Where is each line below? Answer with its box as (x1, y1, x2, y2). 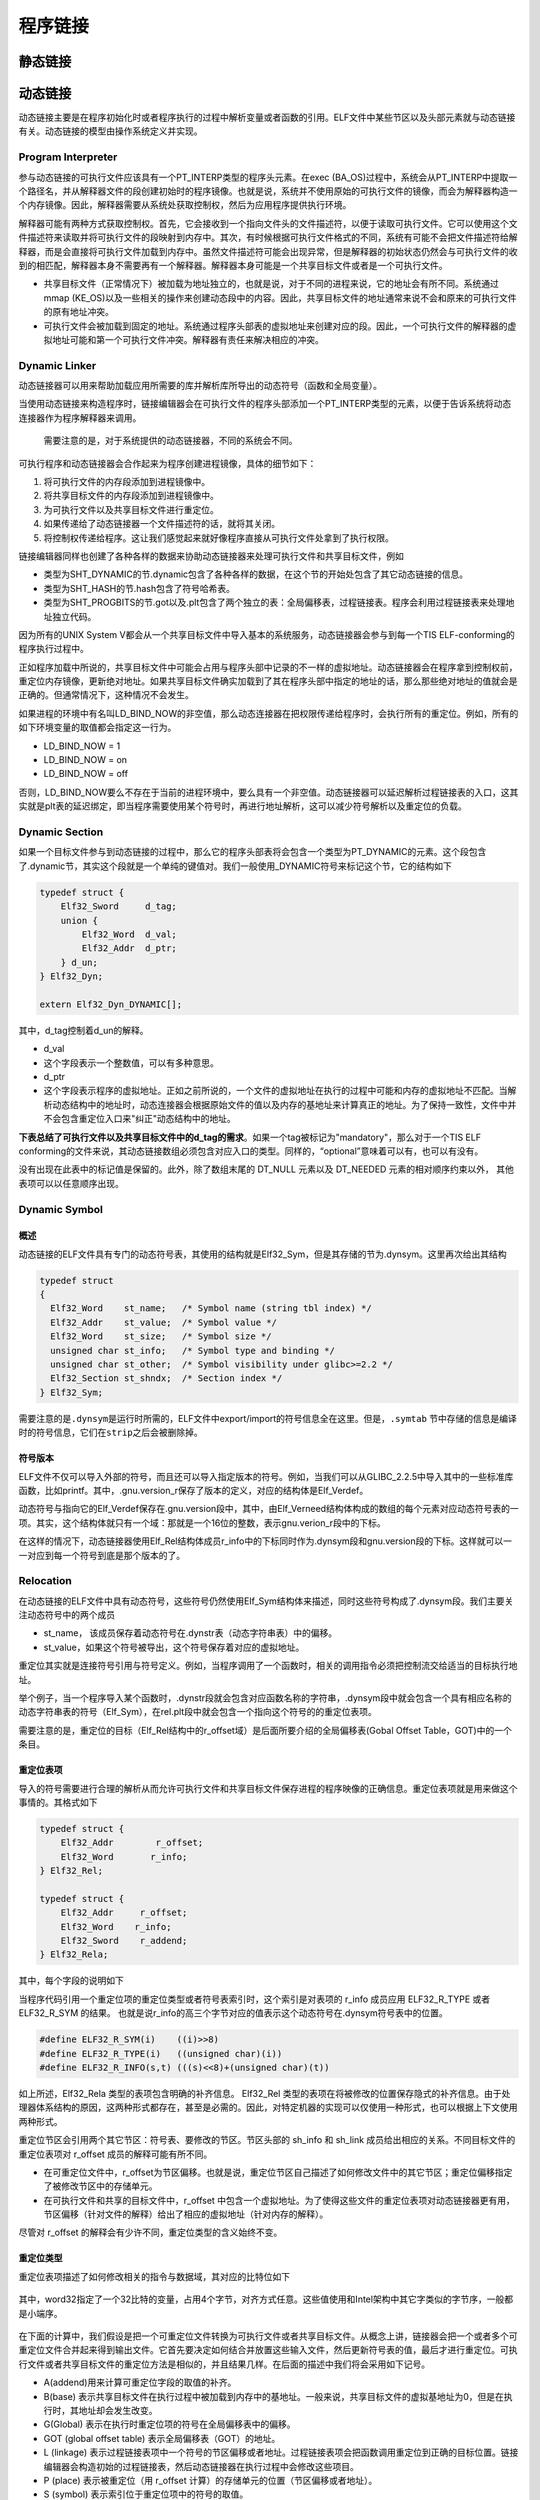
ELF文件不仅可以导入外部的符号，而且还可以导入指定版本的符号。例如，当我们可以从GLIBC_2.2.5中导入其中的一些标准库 (18, 1470, 514, 1482)
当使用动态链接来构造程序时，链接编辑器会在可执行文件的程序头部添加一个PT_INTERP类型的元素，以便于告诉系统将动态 (18, 398, 512, 410)
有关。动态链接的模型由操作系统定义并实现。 (18, 125, 203, 137)
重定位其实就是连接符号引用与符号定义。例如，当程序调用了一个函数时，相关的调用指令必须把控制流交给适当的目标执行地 (18, 1660, 518, 1672)
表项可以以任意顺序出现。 (18, 1177, 124, 1189)
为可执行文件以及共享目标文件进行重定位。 (43, 503, 219, 515)
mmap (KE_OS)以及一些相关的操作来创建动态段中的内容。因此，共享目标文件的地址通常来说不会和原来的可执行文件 (43, 291, 517, 304)
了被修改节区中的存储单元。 (43, 2180, 158, 2192)
